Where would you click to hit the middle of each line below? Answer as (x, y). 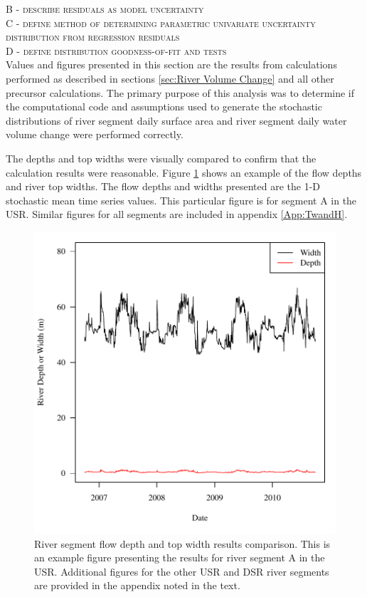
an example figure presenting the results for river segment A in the (180, 557)
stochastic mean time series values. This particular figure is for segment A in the (181, 200)
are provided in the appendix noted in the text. (137, 585)
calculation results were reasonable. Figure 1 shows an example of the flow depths (184, 172)
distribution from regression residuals (93, 37)
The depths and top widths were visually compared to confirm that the (161, 158)
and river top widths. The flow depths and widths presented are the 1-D (163, 186)
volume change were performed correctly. (95, 134)
